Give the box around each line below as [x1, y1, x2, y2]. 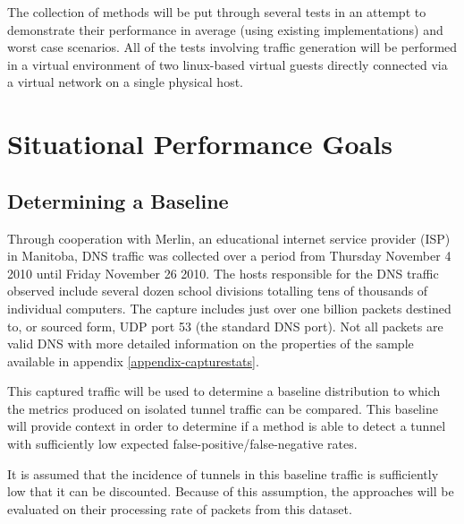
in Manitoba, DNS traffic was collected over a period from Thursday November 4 [7, 246, 451, 265]
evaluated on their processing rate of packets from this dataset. [7, 499, 352, 518]
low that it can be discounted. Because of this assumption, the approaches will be [7, 482, 454, 501]
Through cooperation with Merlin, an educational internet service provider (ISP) [7, 228, 451, 247]
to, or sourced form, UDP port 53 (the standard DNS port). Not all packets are [7, 316, 443, 335]
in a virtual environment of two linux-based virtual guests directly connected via [7, 55, 448, 73]
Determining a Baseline [7, 186, 229, 214]
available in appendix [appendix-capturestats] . [7, 351, 259, 370]
